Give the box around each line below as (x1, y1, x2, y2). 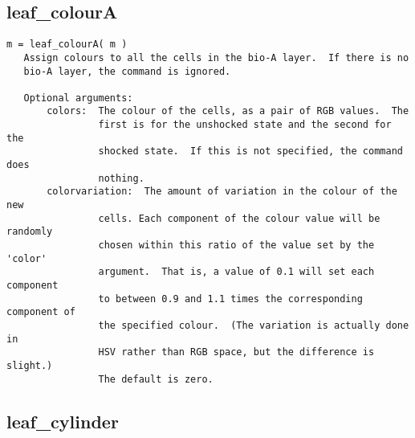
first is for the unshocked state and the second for (98, 119, 392, 131)
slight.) (6, 359, 53, 371)
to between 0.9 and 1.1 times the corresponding (98, 293, 363, 305)
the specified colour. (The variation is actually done (98, 319, 409, 331)
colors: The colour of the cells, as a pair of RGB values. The (47, 105, 409, 117)
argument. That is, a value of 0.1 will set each (98, 266, 375, 278)
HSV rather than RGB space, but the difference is (98, 346, 375, 358)
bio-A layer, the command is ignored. (23, 65, 231, 77)
